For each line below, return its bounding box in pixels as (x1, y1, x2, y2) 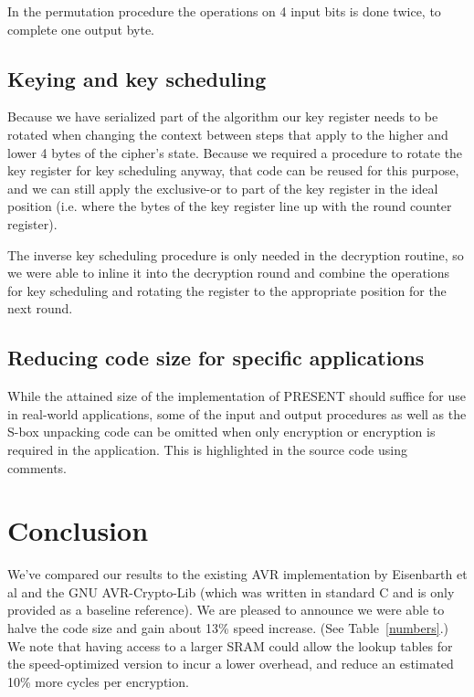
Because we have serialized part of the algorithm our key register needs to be (7, 107, 438, 126)
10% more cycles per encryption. (7, 671, 189, 691)
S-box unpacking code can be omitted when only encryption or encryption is (7, 422, 436, 441)
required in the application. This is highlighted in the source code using (7, 439, 407, 459)
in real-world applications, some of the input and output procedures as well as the (7, 404, 467, 423)
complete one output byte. (7, 19, 154, 38)
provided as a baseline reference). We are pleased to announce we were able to (7, 600, 445, 619)
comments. (7, 458, 68, 477)
